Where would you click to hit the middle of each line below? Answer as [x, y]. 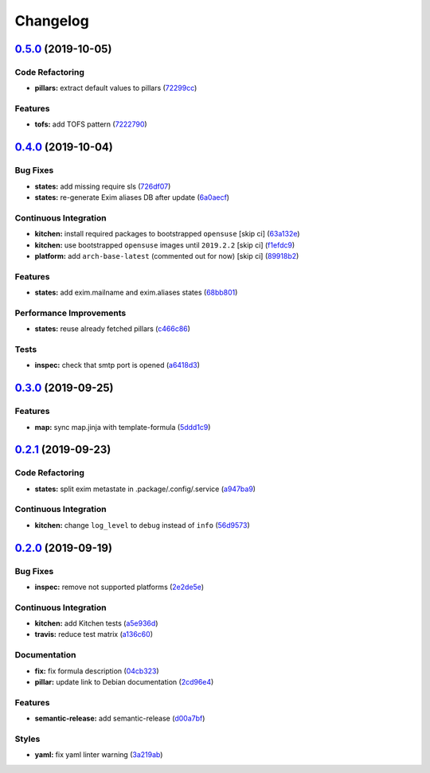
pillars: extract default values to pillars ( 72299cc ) [116, 88]
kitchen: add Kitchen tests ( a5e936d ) [96, 623]
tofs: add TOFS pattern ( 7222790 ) [91, 124]
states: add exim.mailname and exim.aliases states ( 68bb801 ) [136, 293]
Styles [27, 739]
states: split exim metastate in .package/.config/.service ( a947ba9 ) [145, 489]
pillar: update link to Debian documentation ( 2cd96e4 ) [124, 682]
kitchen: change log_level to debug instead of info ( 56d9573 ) [142, 525]
